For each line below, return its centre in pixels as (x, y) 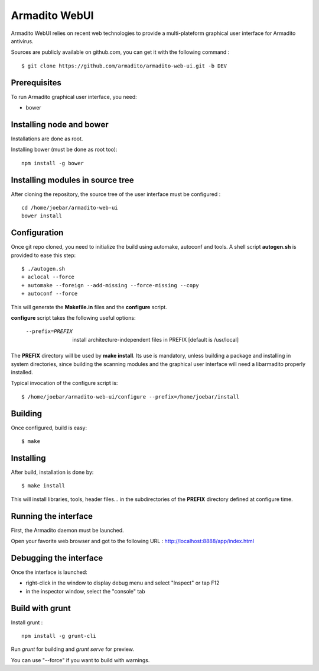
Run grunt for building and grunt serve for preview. (72, 649)
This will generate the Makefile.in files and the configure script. (89, 307)
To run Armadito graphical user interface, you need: (74, 97)
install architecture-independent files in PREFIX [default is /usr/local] (156, 339)
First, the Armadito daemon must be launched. (67, 530)
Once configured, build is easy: (49, 428)
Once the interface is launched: (49, 572)
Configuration (37, 233)
